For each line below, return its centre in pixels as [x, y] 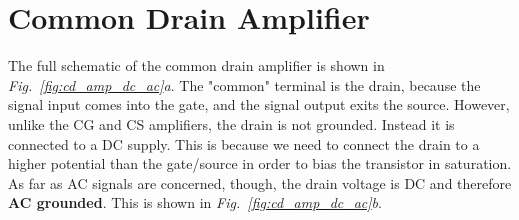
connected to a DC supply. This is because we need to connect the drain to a [244, 143]
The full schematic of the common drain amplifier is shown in [196, 65]
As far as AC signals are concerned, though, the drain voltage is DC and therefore [260, 182]
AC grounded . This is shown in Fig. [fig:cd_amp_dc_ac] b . [195, 202]
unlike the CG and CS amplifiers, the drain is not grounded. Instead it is [231, 123]
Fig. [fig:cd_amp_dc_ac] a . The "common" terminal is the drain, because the [244, 84]
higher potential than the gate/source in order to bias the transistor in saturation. [260, 163]
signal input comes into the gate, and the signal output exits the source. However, [259, 104]
